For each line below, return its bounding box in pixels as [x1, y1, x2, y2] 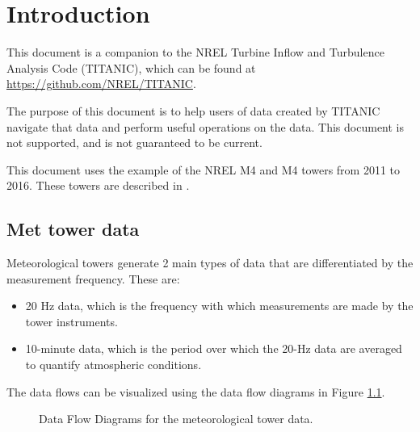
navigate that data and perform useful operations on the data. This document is [6, 118, 405, 135]
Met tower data [6, 216, 140, 241]
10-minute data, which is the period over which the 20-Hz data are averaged [25, 340, 402, 357]
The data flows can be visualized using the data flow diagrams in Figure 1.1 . [6, 383, 385, 400]
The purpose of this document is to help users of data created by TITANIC [6, 102, 380, 119]
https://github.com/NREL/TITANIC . [6, 75, 196, 92]
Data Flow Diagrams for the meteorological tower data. [39, 410, 313, 427]
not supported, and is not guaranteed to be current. [6, 134, 262, 151]
